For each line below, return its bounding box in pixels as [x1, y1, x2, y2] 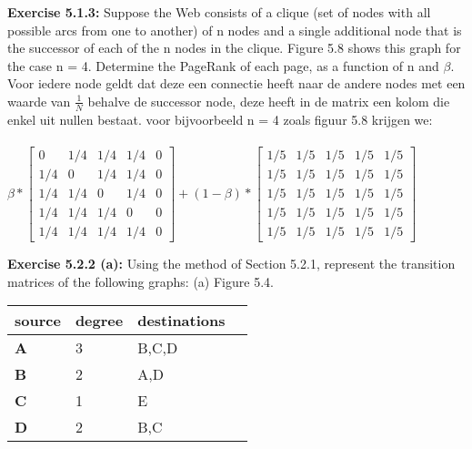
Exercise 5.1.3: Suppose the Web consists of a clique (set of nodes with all [7, 3, 431, 21]
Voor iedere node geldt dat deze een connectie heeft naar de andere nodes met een [7, 74, 466, 93]
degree [75, 310, 124, 332]
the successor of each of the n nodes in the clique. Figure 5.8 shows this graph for [7, 38, 461, 57]
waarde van [7, 91, 71, 110]
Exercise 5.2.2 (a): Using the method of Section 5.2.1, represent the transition [7, 254, 456, 273]
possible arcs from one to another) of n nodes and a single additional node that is [7, 20, 462, 39]
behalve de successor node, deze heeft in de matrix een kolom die [87, 91, 450, 110]
